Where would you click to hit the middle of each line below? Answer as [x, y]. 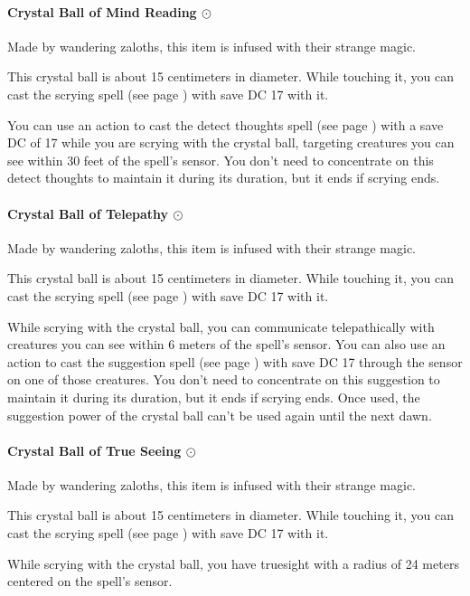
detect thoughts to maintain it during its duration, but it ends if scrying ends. [224, 178]
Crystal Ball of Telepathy [88, 213]
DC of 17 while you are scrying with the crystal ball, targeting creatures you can [231, 142]
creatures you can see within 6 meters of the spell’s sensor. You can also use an [226, 344]
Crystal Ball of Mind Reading [102, 11]
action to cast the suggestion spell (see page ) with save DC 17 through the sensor [235, 361]
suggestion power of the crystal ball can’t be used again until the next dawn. [220, 415]
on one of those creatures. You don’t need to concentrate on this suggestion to [224, 379]
